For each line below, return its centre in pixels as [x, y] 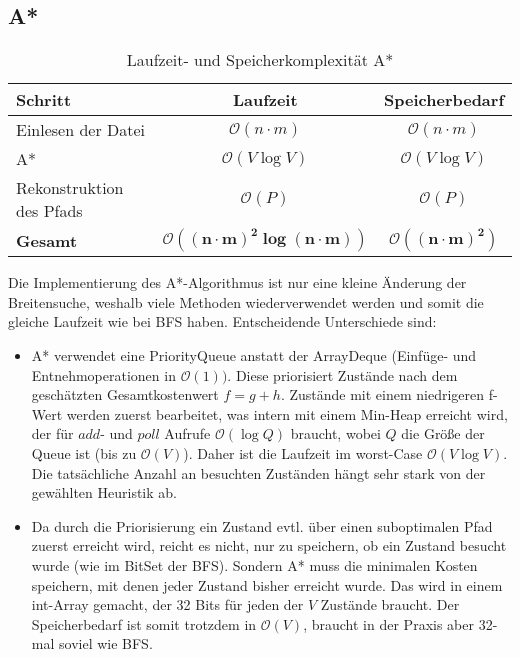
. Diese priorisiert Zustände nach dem [342, 374]
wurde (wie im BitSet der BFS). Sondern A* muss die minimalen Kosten [254, 564]
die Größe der [443, 433]
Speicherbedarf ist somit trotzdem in [144, 623]
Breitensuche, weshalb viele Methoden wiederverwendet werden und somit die [246, 301]
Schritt [44, 100]
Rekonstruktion [70, 188]
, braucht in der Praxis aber [388, 623]
